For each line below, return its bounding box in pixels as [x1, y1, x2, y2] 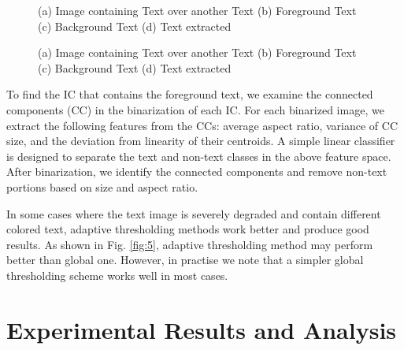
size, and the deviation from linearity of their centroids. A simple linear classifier [6, 132, 395, 149]
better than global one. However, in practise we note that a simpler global [6, 251, 364, 268]
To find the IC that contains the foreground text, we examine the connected [6, 86, 373, 102]
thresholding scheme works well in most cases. [6, 266, 228, 283]
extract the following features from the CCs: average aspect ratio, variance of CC [6, 117, 398, 133]
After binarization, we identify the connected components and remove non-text [6, 163, 387, 180]
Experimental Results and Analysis [6, 313, 397, 345]
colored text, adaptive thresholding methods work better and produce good [6, 221, 369, 237]
